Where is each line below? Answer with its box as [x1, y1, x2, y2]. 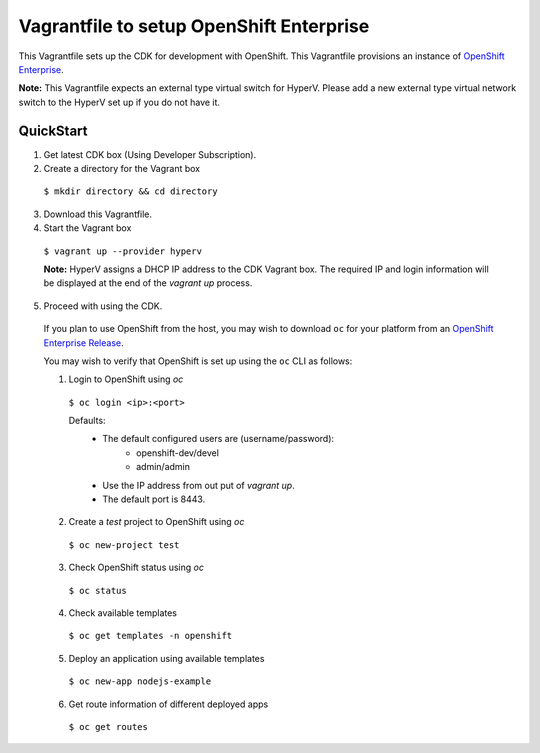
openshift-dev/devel [136, 446, 220, 459]
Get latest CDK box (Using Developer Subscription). [43, 148, 257, 160]
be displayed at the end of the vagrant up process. [43, 277, 253, 289]
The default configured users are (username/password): [102, 433, 335, 445]
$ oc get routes [68, 721, 149, 732]
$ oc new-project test [68, 539, 180, 550]
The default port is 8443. [102, 493, 206, 505]
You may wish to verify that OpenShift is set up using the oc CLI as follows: [43, 355, 353, 367]
